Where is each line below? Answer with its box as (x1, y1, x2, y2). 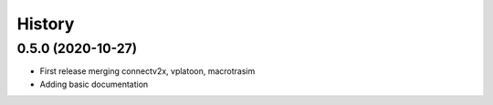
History (16, 14, 75, 34)
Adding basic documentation (39, 79, 149, 89)
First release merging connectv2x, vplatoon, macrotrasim (39, 66, 256, 77)
